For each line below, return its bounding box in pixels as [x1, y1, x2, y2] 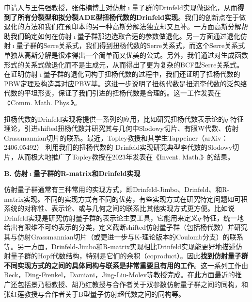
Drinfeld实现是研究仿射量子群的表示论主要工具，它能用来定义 [4, 212, 198, 223]
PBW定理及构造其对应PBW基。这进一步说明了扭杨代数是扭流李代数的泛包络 [4, 78, 247, 88]
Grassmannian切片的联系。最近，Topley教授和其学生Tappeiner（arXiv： [4, 132, 228, 143]
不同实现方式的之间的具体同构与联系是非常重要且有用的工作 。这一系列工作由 [4, 260, 248, 270]
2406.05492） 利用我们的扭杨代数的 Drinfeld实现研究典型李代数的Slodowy [4, 142, 233, 152]
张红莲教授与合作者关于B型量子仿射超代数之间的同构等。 [4, 288, 185, 299]
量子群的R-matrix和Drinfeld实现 [33, 168, 141, 178]
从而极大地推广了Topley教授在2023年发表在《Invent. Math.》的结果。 [17, 151, 235, 161]
